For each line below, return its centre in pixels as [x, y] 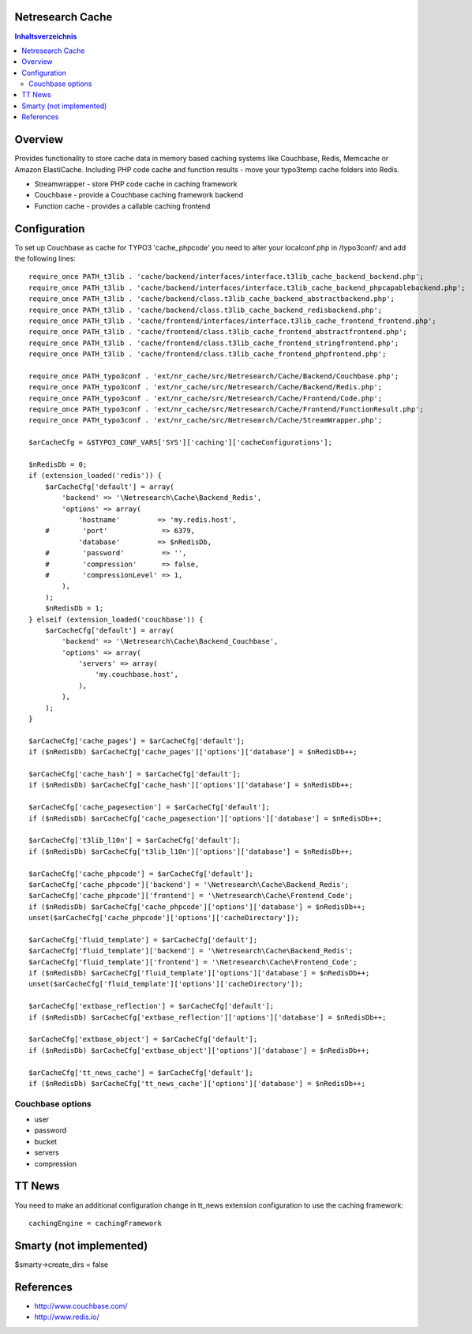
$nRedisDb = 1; [74, 609]
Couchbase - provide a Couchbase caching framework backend [139, 195]
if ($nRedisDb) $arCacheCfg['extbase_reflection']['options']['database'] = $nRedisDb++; [208, 1017]
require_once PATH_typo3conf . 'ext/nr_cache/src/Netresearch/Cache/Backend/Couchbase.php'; [214, 376]
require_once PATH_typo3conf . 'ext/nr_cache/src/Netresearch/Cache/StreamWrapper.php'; [206, 420]
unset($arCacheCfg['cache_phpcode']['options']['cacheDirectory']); [164, 918]
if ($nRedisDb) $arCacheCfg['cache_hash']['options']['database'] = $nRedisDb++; [191, 785]
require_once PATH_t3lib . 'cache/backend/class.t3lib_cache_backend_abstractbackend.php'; [212, 299]
